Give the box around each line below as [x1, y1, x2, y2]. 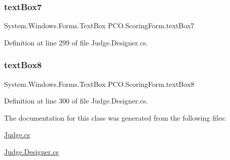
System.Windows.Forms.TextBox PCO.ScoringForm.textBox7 [4, 20, 195, 31]
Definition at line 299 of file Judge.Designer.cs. [4, 37, 148, 47]
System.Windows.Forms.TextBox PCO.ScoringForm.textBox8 [4, 78, 195, 89]
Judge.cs [4, 129, 30, 140]
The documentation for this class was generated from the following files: [4, 112, 226, 123]
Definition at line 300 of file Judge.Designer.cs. [4, 95, 148, 106]
